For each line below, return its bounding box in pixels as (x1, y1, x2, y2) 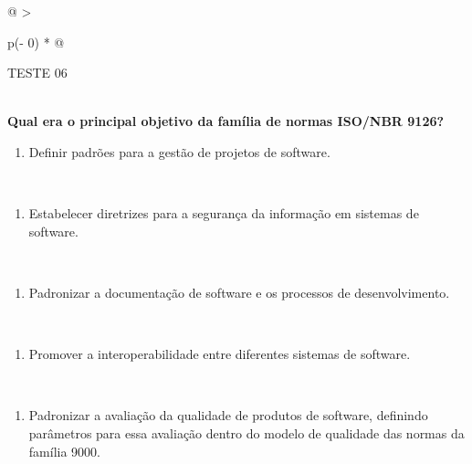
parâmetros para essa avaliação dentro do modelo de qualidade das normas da (28, 423, 465, 442)
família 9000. (28, 441, 100, 460)
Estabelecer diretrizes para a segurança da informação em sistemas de (28, 204, 419, 223)
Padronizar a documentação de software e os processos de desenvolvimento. (28, 282, 450, 301)
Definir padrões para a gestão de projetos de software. (28, 142, 330, 161)
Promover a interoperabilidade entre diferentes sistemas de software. (28, 344, 411, 364)
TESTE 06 (7, 63, 68, 82)
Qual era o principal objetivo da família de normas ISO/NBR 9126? (7, 111, 445, 131)
